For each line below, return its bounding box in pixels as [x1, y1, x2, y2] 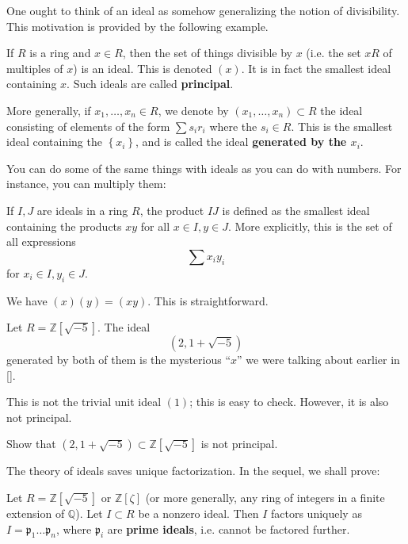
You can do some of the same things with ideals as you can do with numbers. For [6, 159, 402, 176]
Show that [6, 435, 56, 452]
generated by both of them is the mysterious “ [6, 351, 231, 368]
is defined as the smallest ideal [222, 201, 370, 218]
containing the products [6, 217, 122, 234]
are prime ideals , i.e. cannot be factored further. [107, 520, 350, 537]
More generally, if [6, 102, 91, 118]
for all [140, 217, 170, 234]
